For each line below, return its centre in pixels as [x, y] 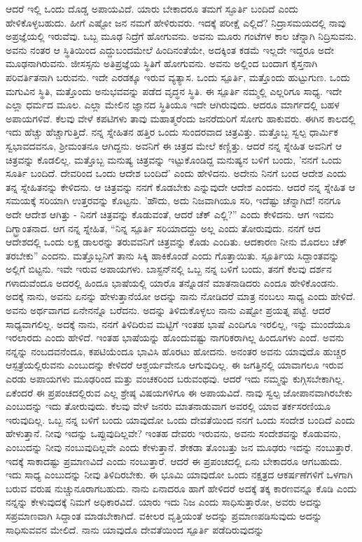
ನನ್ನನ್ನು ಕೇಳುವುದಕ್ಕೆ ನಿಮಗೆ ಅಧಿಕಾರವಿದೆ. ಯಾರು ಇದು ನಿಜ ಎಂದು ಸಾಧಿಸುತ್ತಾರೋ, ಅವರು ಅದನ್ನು [164, 502]
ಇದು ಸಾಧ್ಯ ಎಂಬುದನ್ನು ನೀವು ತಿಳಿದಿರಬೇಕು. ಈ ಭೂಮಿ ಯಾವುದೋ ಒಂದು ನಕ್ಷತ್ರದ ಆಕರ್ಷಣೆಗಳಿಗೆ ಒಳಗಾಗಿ [179, 475]
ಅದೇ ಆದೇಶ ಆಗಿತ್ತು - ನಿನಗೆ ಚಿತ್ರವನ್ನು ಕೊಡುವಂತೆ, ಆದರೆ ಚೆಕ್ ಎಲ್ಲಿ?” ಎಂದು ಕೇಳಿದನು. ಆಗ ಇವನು [170, 214]
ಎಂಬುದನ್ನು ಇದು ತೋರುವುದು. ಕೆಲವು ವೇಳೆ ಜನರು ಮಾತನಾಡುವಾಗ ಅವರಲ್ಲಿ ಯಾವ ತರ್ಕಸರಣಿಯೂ [168, 406]
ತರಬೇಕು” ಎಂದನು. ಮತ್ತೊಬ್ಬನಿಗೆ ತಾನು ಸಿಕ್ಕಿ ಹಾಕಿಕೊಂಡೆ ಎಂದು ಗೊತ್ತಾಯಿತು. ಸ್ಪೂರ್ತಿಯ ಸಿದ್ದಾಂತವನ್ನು [173, 255]
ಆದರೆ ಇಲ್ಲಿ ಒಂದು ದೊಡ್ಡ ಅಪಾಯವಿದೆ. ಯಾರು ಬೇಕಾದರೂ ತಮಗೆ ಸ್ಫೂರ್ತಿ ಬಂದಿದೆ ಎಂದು [152, 8]
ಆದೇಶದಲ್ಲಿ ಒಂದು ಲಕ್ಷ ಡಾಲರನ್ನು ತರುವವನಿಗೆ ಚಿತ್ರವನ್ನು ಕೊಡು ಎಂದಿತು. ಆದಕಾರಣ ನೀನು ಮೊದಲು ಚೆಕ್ [176, 242]
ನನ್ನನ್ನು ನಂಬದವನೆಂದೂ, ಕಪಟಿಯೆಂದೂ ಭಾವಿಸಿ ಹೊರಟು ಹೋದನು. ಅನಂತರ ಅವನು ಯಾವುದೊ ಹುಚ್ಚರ [176, 351]
